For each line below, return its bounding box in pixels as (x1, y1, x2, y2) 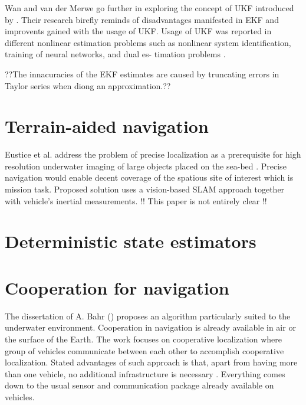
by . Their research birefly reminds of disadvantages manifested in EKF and (5, 13, 279, 25)
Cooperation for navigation (5, 275, 229, 299)
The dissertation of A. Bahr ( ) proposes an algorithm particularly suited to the (5, 309, 291, 322)
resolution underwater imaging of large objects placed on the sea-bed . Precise (5, 159, 287, 172)
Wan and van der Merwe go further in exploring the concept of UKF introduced (5, 2, 294, 14)
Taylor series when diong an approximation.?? (5, 79, 171, 92)
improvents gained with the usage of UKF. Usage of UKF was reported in (5, 25, 272, 37)
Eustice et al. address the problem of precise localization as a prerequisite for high (5, 148, 301, 161)
